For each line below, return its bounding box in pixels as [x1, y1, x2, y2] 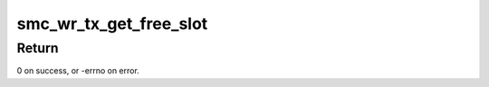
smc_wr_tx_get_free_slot [16, 14, 208, 34]
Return [16, 40, 59, 56]
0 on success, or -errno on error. [16, 65, 139, 76]
